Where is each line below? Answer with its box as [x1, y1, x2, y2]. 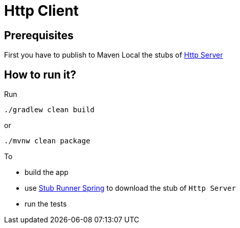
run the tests [25, 199, 67, 209]
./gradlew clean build [4, 106, 95, 114]
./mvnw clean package [4, 137, 90, 145]
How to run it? [4, 68, 77, 81]
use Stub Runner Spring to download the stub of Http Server [25, 184, 236, 193]
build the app [25, 168, 69, 177]
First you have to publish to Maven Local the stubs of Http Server [4, 50, 223, 60]
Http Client [4, 2, 79, 19]
